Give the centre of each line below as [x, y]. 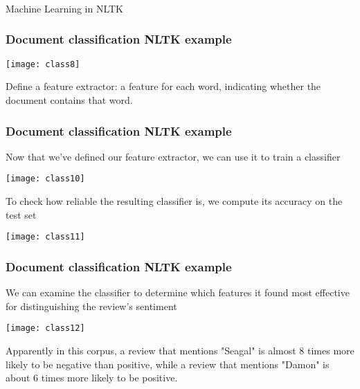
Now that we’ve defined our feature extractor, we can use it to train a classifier [173, 156]
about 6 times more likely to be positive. [92, 378]
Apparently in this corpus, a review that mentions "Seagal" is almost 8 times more [180, 350]
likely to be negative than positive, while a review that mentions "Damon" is [168, 364]
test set [21, 214]
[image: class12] [45, 328]
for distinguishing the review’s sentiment [91, 306]
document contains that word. [69, 99]
